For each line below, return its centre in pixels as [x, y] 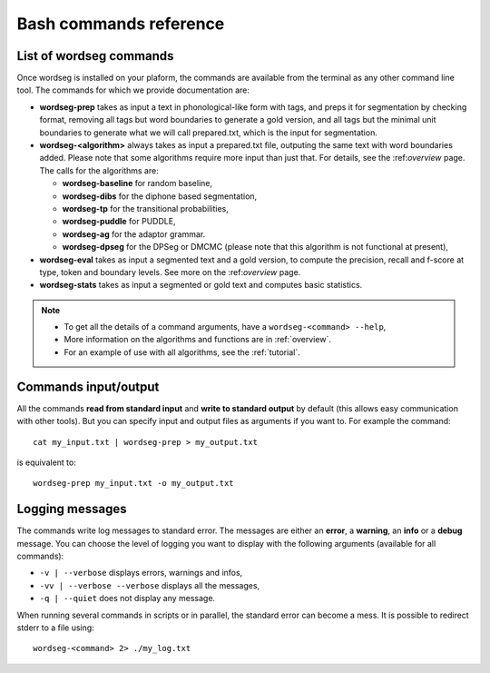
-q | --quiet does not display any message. [127, 599]
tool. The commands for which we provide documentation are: [133, 90]
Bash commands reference [121, 24]
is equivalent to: [46, 462]
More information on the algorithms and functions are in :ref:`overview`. [197, 340]
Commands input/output [88, 386]
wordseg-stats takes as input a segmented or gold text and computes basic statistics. [201, 285]
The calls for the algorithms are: [99, 170]
